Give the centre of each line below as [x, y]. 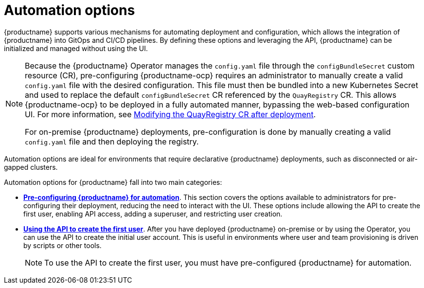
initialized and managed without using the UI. [76, 48]
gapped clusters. [31, 167]
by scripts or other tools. [62, 245]
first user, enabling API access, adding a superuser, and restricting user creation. [153, 214]
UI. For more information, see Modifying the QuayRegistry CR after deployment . [170, 114]
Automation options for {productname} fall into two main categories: [113, 182]
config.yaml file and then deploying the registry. [112, 141]
